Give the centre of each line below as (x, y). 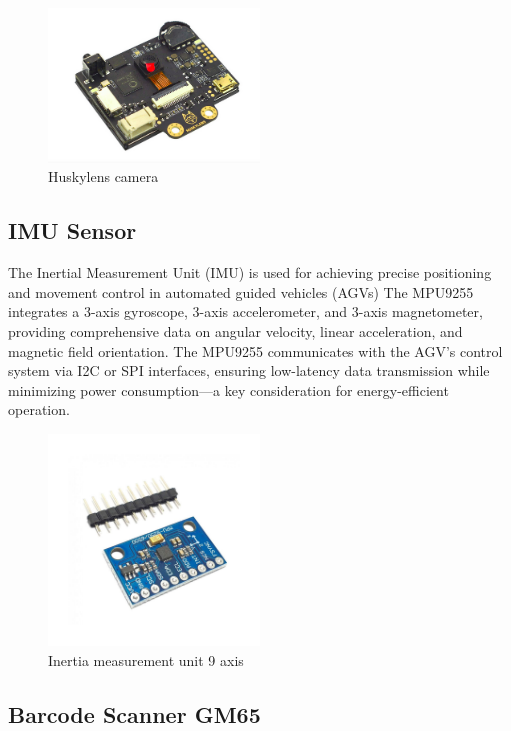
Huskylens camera (103, 176)
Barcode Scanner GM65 (134, 713)
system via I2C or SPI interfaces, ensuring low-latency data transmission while (249, 370)
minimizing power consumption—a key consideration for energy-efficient (228, 389)
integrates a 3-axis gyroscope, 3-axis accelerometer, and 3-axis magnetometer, (245, 311)
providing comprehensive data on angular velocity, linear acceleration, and (235, 331)
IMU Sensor (72, 230)
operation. (39, 409)
